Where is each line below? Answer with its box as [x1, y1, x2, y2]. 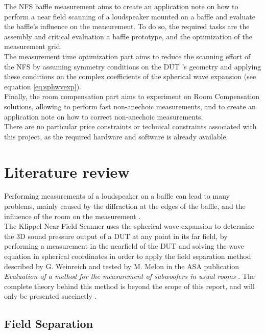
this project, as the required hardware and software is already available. [4, 131, 228, 141]
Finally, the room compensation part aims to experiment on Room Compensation [4, 91, 260, 102]
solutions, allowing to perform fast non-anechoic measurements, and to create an [4, 101, 256, 111]
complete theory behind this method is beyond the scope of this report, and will [4, 280, 255, 291]
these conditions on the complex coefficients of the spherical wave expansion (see [4, 71, 256, 82]
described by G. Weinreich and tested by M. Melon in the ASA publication [4, 260, 239, 271]
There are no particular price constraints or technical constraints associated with [4, 121, 257, 132]
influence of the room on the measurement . [4, 210, 141, 221]
